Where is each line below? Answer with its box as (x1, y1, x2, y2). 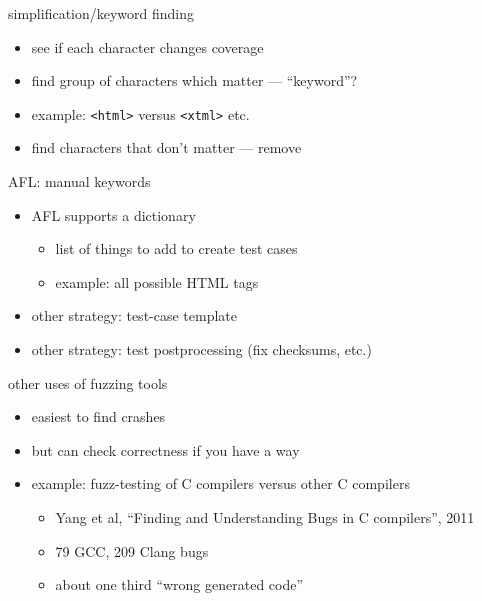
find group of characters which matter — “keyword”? (31, 70, 358, 91)
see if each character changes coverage (31, 36, 264, 57)
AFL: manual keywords (8, 171, 151, 192)
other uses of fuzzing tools (8, 372, 168, 393)
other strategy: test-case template (31, 305, 238, 326)
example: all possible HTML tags (55, 271, 259, 292)
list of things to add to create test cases (55, 238, 298, 259)
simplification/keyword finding (8, 3, 195, 23)
